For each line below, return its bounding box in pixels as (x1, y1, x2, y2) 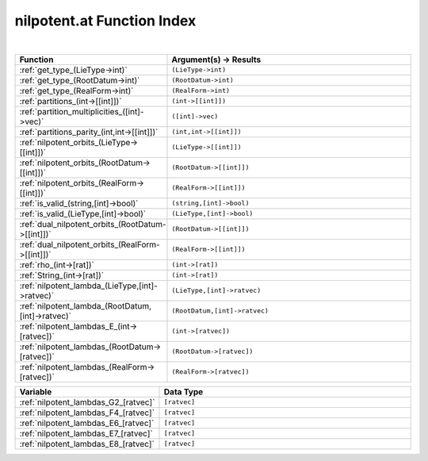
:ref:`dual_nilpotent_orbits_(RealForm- (19, 239, 160, 250)
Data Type (163, 386, 204, 397)
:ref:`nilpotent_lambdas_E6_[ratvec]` (19, 417, 155, 428)
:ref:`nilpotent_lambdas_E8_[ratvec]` (19, 438, 155, 449)
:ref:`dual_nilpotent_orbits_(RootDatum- (19, 218, 166, 229)
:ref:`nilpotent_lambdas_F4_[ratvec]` (19, 407, 155, 418)
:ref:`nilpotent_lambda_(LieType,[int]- (19, 280, 158, 291)
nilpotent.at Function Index (14, 12, 197, 29)
